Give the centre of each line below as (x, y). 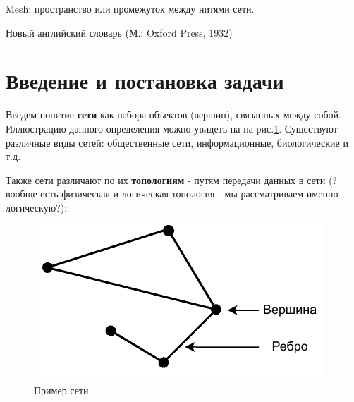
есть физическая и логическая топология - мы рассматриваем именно (189, 194)
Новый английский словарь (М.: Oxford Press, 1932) (119, 32)
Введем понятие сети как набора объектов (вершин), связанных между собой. (173, 115)
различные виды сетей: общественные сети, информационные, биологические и (177, 142)
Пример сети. (63, 390)
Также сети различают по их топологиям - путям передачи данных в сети (166, 179)
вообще (22, 194)
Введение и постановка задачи (145, 81)
